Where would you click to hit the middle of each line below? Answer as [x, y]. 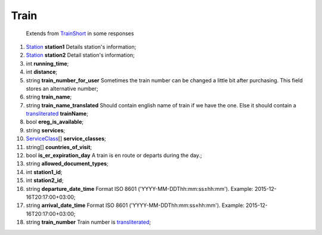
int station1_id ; [44, 172]
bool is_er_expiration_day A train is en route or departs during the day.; [114, 156]
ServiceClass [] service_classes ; [66, 139]
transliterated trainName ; [57, 114]
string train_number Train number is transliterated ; [89, 222]
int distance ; [42, 72]
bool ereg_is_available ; [55, 122]
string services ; [46, 130]
